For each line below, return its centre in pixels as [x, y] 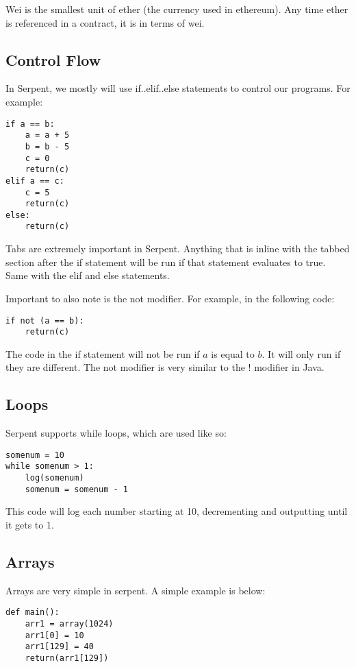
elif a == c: [35, 181]
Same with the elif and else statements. [88, 275]
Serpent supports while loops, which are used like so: [116, 433]
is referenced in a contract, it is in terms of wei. [105, 22]
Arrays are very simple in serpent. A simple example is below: [136, 590]
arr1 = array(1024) [69, 624]
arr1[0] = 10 [54, 635]
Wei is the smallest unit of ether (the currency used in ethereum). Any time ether [177, 9]
